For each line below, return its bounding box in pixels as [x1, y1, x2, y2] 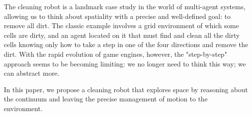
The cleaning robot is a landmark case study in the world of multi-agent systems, [4, 1, 246, 11]
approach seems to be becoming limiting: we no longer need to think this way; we [4, 58, 246, 68]
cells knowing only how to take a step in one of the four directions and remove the [4, 39, 248, 49]
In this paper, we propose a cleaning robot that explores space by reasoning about [4, 84, 248, 94]
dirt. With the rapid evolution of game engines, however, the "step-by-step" [4, 49, 227, 59]
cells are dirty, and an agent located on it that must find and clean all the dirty [4, 30, 240, 40]
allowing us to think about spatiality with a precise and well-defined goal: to [4, 11, 231, 21]
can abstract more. [4, 68, 60, 78]
